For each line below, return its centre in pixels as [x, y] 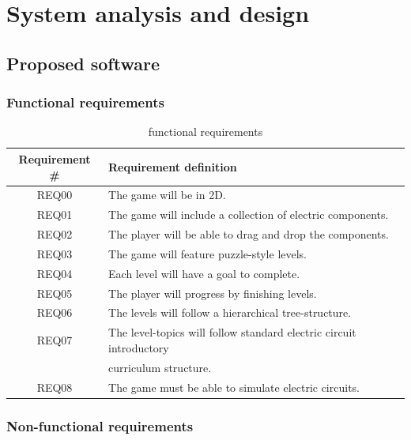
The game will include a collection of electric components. [249, 214]
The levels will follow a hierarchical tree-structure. [230, 312]
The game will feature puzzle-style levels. [208, 253]
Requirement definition [173, 166]
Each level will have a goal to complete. [204, 273]
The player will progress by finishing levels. [213, 293]
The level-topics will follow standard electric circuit [232, 332]
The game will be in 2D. [167, 195]
